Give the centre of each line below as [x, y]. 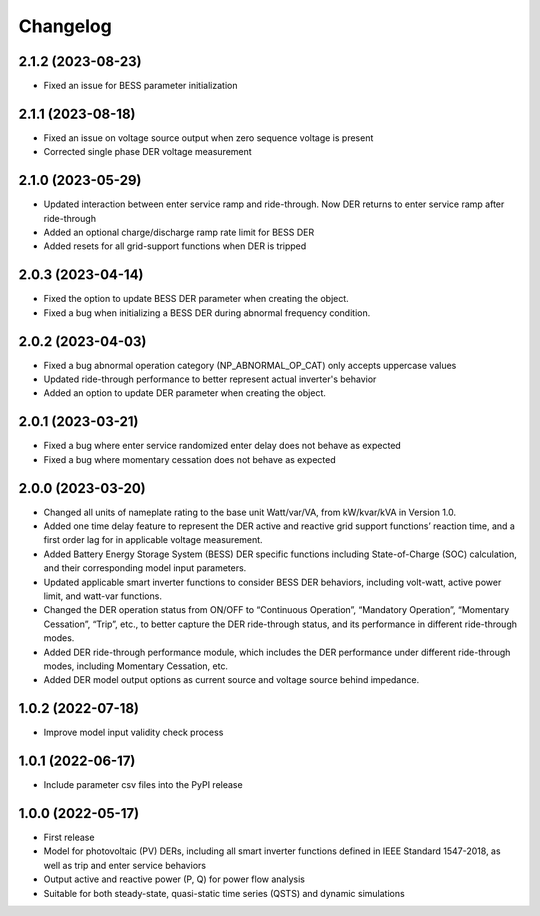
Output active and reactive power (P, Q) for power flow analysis [174, 879]
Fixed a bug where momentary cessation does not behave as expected [189, 459]
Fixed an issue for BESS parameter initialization [140, 86]
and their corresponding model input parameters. [145, 568]
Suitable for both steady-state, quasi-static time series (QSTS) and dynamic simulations [224, 893]
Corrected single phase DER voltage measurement [147, 152]
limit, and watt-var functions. [102, 596]
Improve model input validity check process [133, 732]
